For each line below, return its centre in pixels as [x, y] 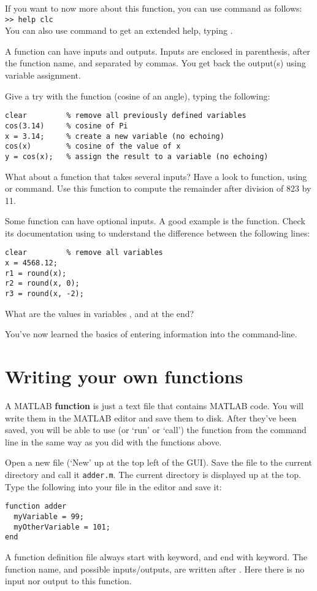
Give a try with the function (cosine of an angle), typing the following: [138, 96]
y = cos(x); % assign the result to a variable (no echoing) [137, 156]
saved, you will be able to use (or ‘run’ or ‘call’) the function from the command [156, 430]
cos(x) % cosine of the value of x [93, 147]
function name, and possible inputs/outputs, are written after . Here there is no [155, 569]
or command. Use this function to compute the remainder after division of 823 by [158, 188]
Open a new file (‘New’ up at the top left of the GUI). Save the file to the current [159, 462]
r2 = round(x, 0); [42, 284]
